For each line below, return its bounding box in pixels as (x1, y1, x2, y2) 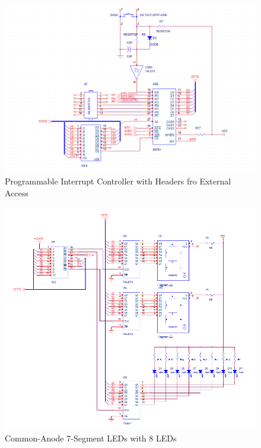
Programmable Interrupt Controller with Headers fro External (5, 175, 231, 187)
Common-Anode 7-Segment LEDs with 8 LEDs (5, 431, 177, 444)
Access (5, 186, 28, 199)
